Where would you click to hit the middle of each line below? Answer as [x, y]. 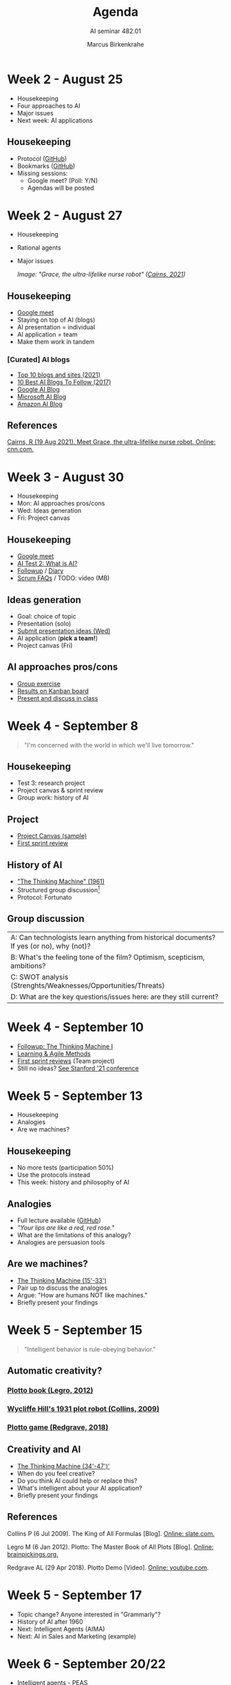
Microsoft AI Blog [42, 397]
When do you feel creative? [56, 1473]
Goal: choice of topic [47, 616]
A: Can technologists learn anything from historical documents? [113, 937]
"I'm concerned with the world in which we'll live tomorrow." [109, 745]
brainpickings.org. [33, 1554]
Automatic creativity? [55, 1371]
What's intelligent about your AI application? [79, 1488]
